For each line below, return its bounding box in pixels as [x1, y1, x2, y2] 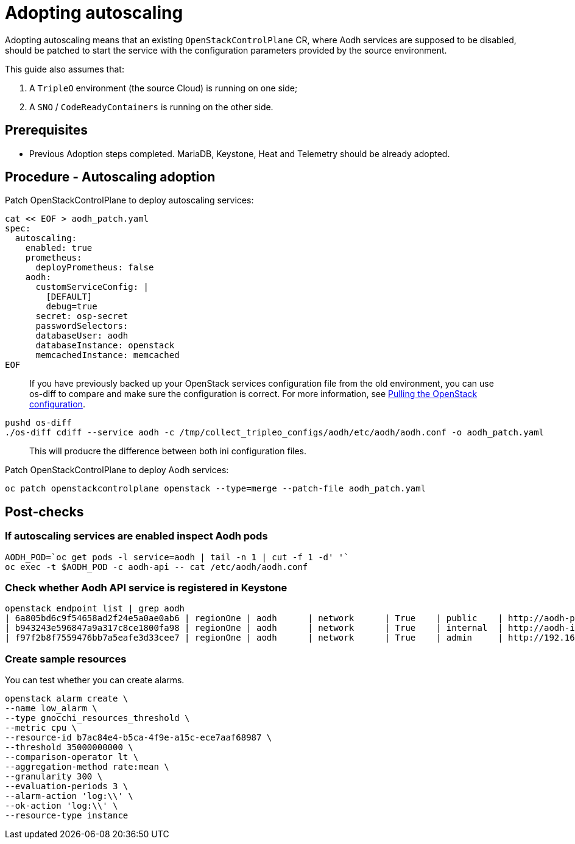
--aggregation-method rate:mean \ [5, 762, 169, 772]
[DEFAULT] [46, 292, 93, 302]
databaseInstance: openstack [35, 340, 175, 351]
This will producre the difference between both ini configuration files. [29, 446, 307, 457]
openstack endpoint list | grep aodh [5, 603, 185, 614]
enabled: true [25, 243, 93, 253]
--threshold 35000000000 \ [5, 742, 133, 753]
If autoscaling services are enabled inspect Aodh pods [5, 530, 268, 543]
